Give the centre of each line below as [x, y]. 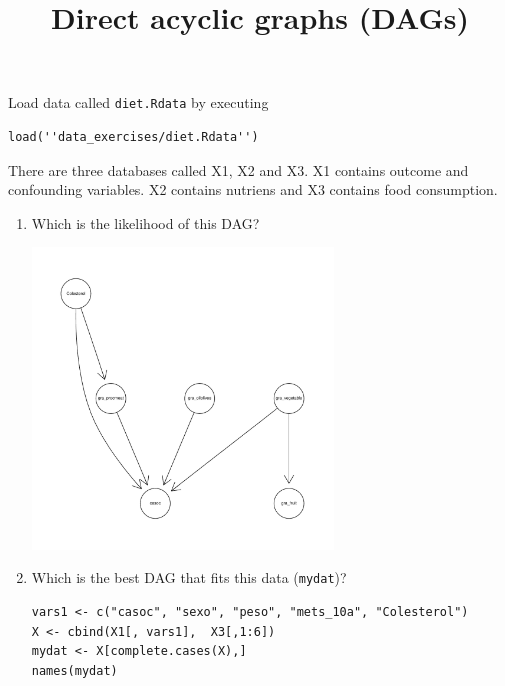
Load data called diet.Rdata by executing [138, 102]
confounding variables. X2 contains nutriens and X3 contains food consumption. [253, 189]
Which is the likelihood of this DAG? [145, 222]
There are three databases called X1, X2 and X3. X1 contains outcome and [238, 169]
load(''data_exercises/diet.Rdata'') [133, 137]
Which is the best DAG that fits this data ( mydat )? [189, 577]
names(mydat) [74, 670]
